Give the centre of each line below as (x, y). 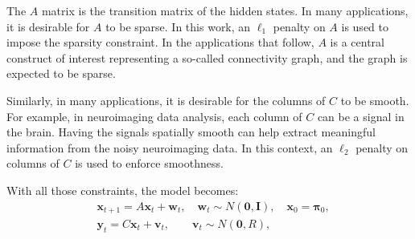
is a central (357, 42)
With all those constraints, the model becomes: (123, 190)
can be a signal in (361, 116)
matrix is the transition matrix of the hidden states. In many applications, (225, 10)
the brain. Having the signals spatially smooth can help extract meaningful (191, 132)
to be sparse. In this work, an (178, 26)
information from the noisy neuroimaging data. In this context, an (170, 147)
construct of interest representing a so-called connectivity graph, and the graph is (207, 57)
